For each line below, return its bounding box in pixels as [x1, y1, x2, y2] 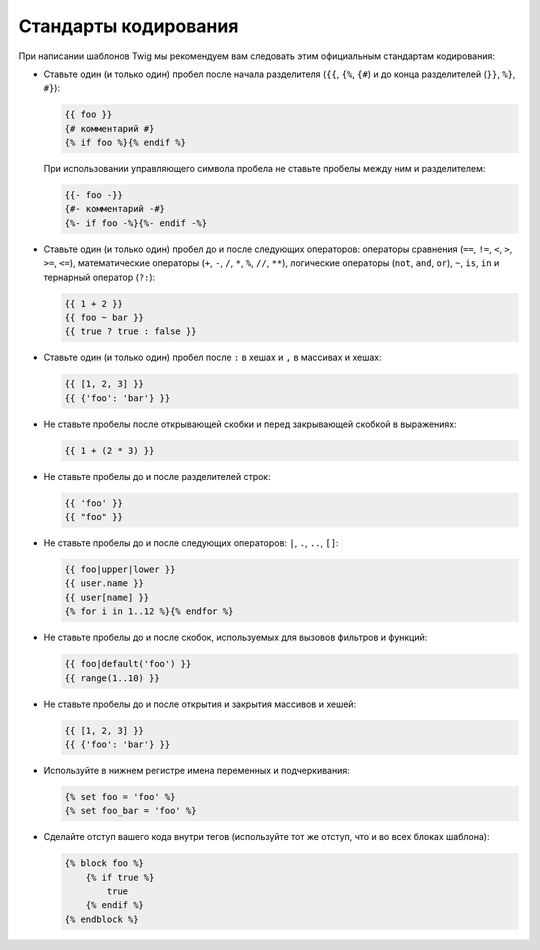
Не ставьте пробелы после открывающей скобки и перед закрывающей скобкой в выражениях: [43, 418, 457, 430]
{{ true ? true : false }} [64, 326, 197, 337]
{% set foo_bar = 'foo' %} [64, 805, 197, 817]
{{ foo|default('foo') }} [64, 658, 192, 670]
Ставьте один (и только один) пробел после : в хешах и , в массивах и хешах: [43, 351, 382, 364]
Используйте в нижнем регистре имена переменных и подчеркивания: [43, 764, 350, 776]
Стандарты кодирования [18, 15, 239, 37]
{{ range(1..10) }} [64, 672, 160, 684]
